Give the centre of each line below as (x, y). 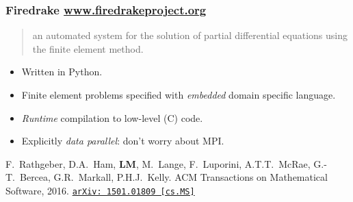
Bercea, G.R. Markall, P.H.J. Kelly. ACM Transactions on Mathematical (173, 177)
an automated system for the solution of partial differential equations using (190, 35)
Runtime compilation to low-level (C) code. (112, 117)
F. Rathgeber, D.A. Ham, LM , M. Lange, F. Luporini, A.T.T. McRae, (158, 163)
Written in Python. (62, 72)
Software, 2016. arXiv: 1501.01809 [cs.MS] (100, 190)
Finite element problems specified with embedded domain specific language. (179, 94)
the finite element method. (88, 48)
